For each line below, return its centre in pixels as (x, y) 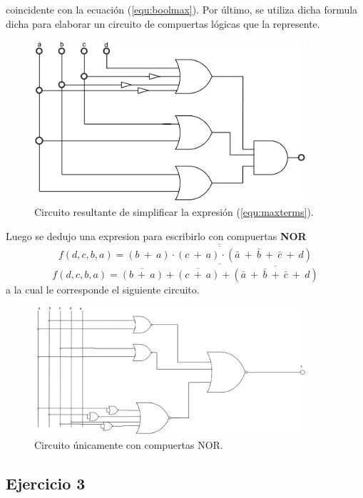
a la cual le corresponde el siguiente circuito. (103, 289)
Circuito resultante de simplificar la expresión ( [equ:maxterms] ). (174, 212)
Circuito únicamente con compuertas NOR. (129, 444)
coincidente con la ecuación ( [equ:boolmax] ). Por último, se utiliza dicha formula (182, 9)
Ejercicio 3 (46, 483)
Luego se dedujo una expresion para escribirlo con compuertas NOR (156, 236)
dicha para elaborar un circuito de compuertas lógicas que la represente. (163, 23)
